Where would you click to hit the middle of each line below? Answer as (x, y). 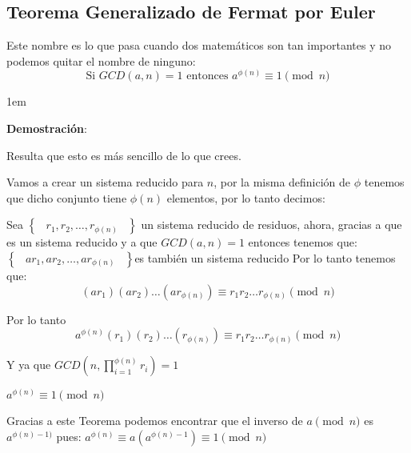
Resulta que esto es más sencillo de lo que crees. (124, 155)
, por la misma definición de (282, 182)
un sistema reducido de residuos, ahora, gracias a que (271, 224)
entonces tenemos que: (303, 242)
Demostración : (47, 128)
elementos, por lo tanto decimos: (246, 197)
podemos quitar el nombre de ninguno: (101, 60)
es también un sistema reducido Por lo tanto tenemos (265, 257)
